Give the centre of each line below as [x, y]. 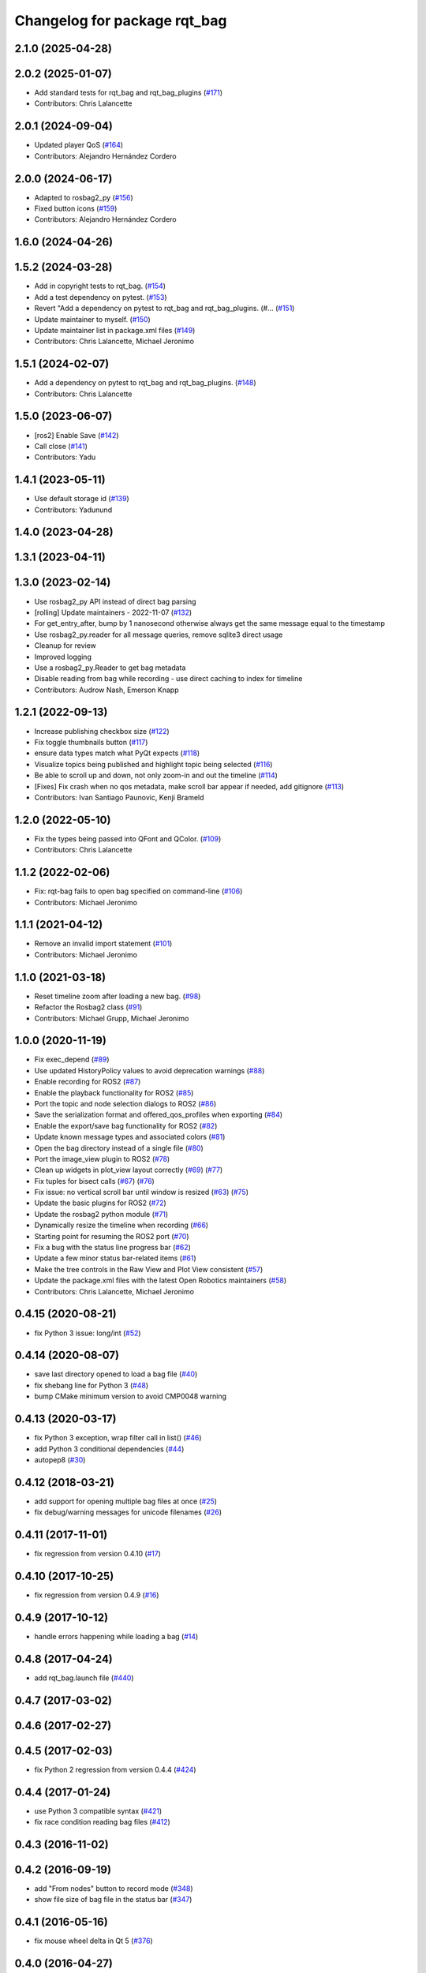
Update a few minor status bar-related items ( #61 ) [115, 1258]
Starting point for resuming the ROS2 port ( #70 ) [112, 1236]
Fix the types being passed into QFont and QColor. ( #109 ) [128, 839]
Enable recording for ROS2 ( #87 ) [88, 1082]
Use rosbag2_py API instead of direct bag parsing [115, 601]
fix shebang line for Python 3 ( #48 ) [92, 1385]
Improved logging [63, 657]
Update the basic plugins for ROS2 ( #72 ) [101, 1203]
